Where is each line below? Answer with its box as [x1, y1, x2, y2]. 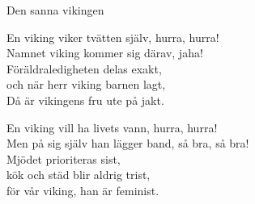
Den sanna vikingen [6, 2, 104, 18]
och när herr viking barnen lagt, [6, 76, 166, 93]
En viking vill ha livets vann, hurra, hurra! [6, 119, 218, 135]
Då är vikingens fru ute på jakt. [6, 91, 164, 108]
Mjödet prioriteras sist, [6, 150, 121, 167]
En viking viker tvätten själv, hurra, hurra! [6, 28, 219, 45]
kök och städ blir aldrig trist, [6, 166, 151, 183]
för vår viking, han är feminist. [6, 181, 159, 198]
